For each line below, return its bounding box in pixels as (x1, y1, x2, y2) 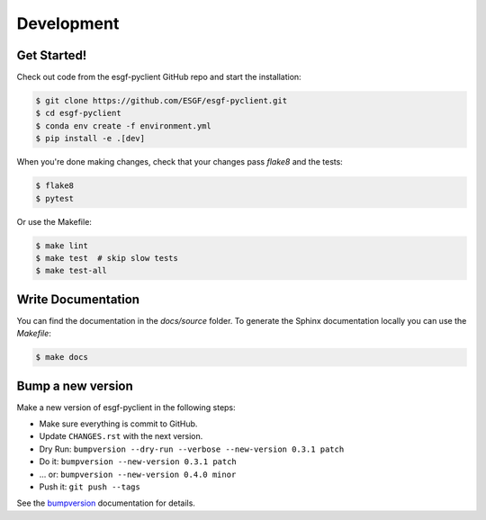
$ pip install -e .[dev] (35, 133, 146, 144)
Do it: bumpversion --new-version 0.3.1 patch (39, 456, 238, 467)
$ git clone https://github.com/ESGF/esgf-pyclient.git (35, 95, 288, 106)
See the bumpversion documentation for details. (16, 498, 195, 508)
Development (16, 13, 120, 33)
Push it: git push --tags (39, 481, 141, 492)
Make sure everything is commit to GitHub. (39, 418, 198, 429)
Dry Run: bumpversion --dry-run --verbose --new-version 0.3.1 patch (39, 444, 345, 454)
